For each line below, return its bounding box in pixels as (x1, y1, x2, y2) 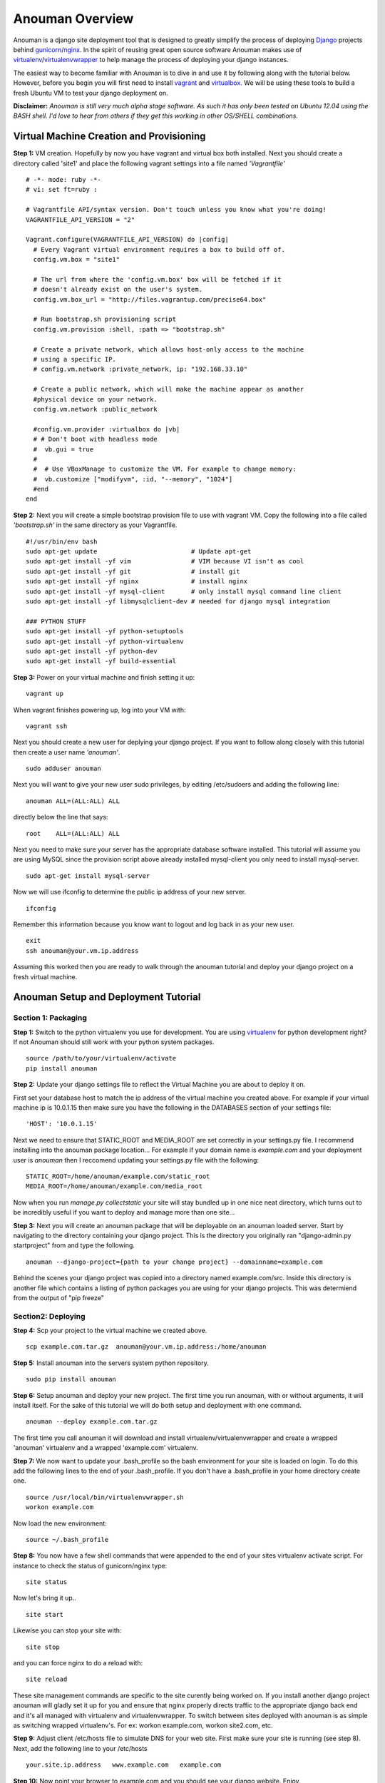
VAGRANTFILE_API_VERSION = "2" (26, 215, 135, 224)
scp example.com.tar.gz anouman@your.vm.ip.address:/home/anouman (26, 1343, 267, 1351)
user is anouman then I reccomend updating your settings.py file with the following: (13, 1155, 260, 1164)
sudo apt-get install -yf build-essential (26, 657, 177, 665)
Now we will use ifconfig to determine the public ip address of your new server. (13, 888, 246, 896)
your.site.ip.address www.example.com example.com (26, 1761, 222, 1769)
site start (26, 1610, 64, 1618)
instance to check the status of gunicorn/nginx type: (13, 1561, 168, 1570)
